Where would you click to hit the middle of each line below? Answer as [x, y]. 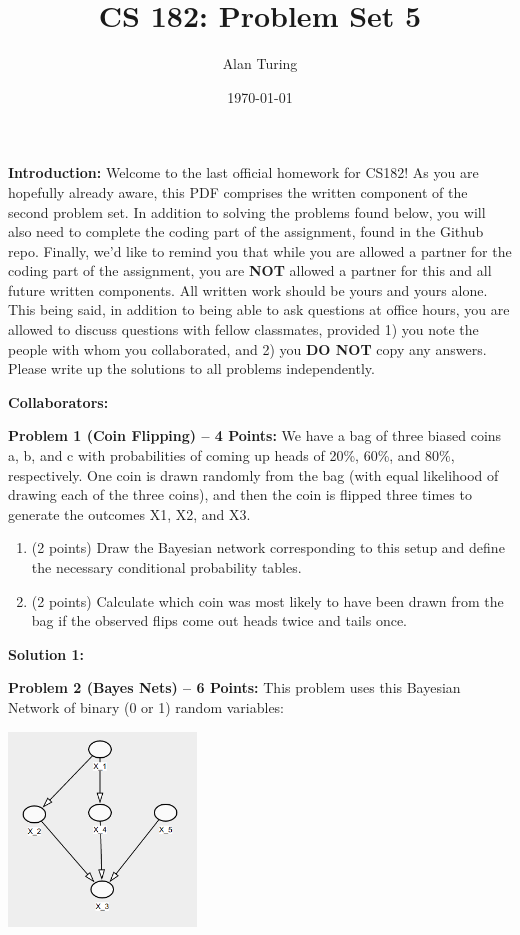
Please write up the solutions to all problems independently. [191, 368]
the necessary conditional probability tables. [166, 567]
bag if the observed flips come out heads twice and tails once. [219, 620]
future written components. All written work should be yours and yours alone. [248, 289]
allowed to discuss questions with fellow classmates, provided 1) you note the [243, 329]
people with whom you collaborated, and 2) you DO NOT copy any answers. [247, 348]
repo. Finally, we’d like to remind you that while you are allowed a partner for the [260, 250]
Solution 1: [46, 653]
